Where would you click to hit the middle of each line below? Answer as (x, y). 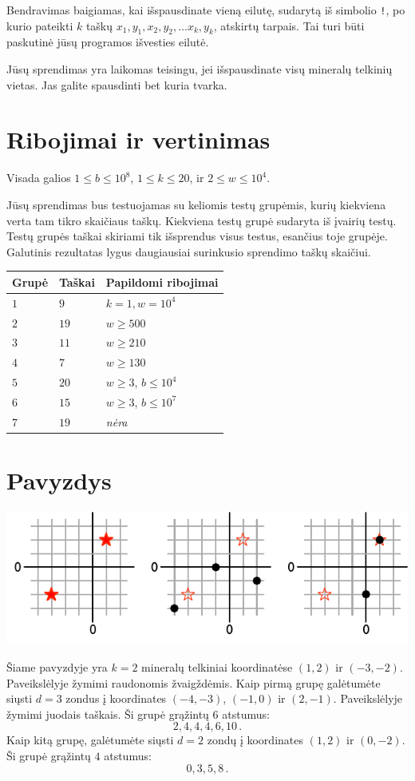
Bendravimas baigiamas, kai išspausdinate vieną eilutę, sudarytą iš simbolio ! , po (206, 10)
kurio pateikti (40, 25)
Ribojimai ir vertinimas (138, 139)
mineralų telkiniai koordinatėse (217, 666)
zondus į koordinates (116, 698)
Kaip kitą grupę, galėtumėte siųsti (90, 740)
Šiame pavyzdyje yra (57, 666)
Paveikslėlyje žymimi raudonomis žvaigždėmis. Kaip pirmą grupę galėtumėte (194, 682)
